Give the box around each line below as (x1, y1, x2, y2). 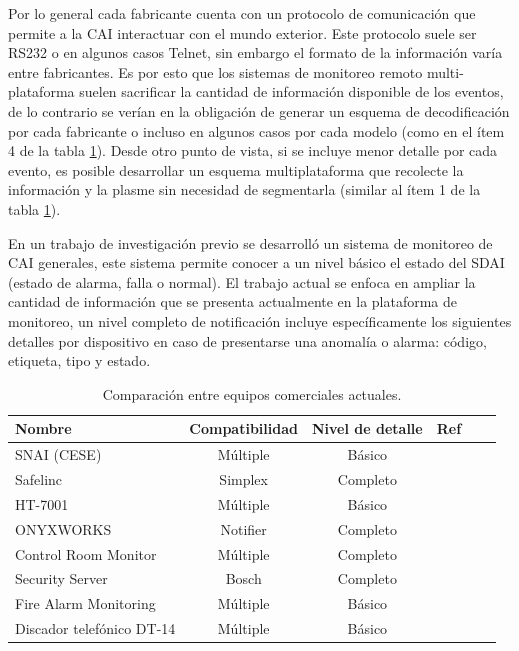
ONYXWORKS (15, 518, 112, 539)
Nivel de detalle (311, 418, 423, 439)
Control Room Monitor (15, 543, 157, 564)
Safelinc (15, 468, 63, 489)
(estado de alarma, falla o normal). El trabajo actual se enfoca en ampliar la (8, 271, 476, 292)
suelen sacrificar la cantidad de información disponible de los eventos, (79, 81, 504, 102)
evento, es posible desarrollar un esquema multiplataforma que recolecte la (8, 159, 464, 180)
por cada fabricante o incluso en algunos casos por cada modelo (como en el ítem (8, 120, 505, 141)
